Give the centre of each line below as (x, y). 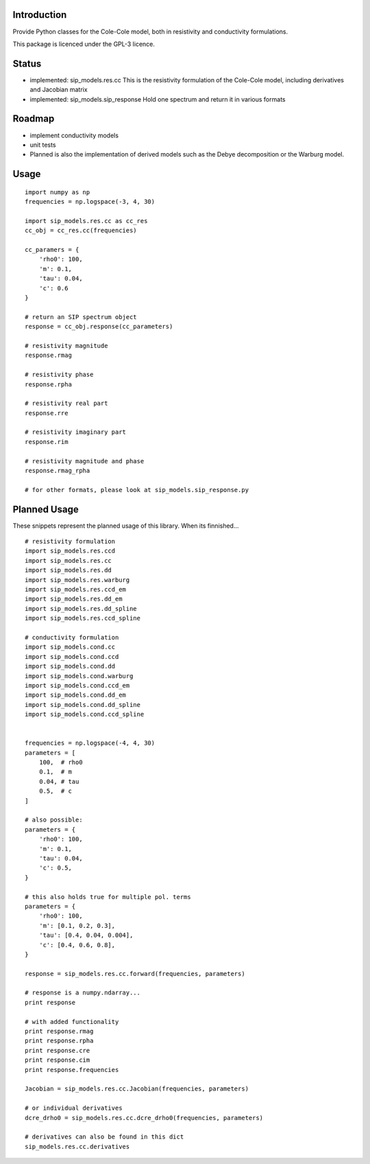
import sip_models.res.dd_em (74, 599)
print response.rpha (59, 1041)
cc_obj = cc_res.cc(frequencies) (81, 231)
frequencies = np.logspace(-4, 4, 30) (90, 743)
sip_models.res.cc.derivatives (77, 1146)
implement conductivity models (74, 135)
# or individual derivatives (74, 1108)
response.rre (47, 413)
